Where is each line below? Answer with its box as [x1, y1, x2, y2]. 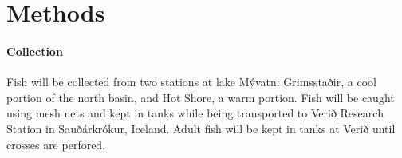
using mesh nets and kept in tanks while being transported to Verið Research [6, 105, 384, 121]
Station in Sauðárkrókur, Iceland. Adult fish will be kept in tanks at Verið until [6, 120, 396, 136]
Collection [6, 42, 63, 59]
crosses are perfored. [6, 136, 106, 152]
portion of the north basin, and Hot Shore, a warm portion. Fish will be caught [6, 89, 395, 105]
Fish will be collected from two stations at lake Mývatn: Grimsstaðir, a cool [6, 73, 376, 90]
